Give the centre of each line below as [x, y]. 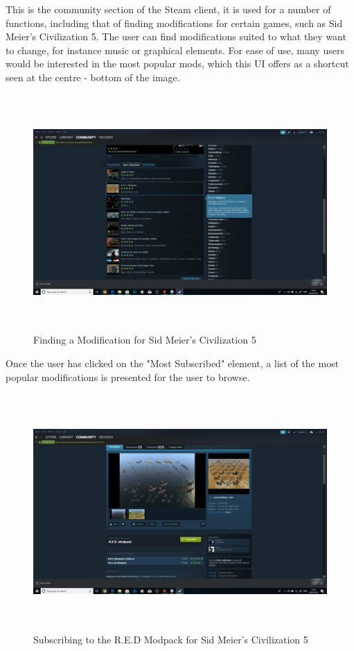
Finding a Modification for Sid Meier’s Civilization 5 [145, 340]
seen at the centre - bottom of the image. [93, 77]
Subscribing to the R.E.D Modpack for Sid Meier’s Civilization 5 [171, 639]
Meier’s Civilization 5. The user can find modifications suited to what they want [176, 36]
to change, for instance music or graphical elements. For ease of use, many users [175, 50]
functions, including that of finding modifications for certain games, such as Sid [174, 23]
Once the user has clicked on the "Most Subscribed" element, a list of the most [172, 363]
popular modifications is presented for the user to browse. [128, 377]
